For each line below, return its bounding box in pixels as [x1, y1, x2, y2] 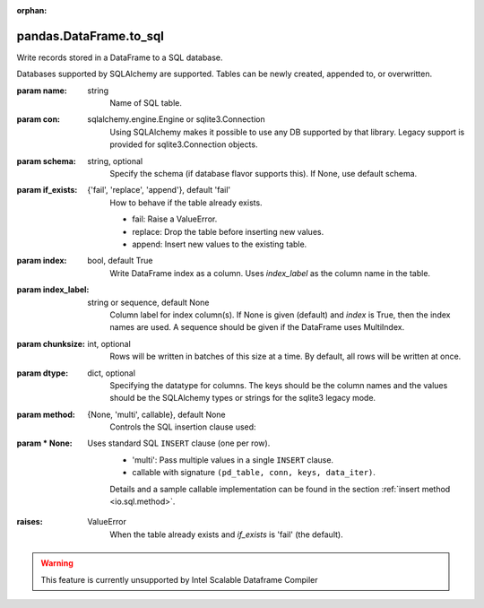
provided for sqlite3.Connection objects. [109, 139, 258, 150]
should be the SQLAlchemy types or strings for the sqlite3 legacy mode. [109, 393, 376, 404]
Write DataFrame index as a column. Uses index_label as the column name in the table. [109, 267, 430, 278]
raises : [16, 517, 44, 527]
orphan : [16, 5, 48, 15]
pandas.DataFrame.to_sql [16, 28, 165, 44]
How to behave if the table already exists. [109, 197, 264, 208]
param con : [16, 114, 61, 125]
